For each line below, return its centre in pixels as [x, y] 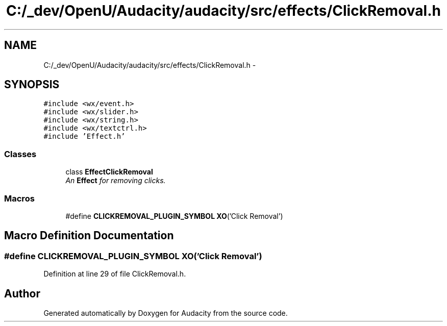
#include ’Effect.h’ [84, 136]
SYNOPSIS [32, 85]
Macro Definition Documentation [89, 236]
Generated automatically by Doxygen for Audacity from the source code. [166, 313]
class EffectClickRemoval [109, 172]
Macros [19, 198]
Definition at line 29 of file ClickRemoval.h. [115, 274]
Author [22, 293]
